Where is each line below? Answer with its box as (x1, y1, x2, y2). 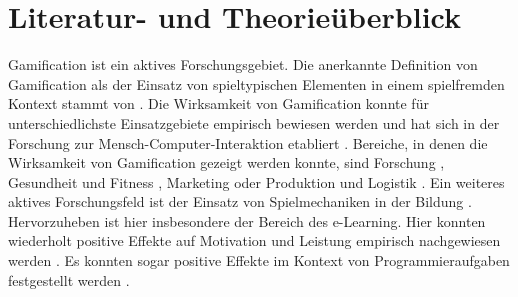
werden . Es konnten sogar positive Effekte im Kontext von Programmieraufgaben (8, 250, 510, 271)
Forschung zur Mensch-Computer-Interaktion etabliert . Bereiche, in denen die (8, 132, 488, 153)
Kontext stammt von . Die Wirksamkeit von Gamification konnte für (8, 93, 429, 114)
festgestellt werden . (8, 269, 130, 290)
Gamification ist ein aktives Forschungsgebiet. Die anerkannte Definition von (8, 54, 478, 75)
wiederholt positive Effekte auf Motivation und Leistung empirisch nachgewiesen (8, 230, 501, 251)
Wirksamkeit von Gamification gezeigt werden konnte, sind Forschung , (8, 152, 445, 173)
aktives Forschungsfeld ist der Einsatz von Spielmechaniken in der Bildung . (8, 191, 472, 212)
